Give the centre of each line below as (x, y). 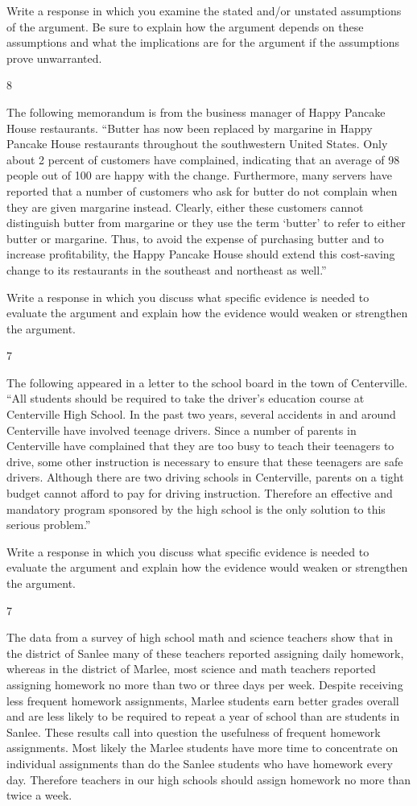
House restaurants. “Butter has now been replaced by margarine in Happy (190, 128)
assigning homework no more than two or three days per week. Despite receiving (205, 684)
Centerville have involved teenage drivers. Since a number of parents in (182, 430)
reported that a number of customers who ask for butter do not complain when (202, 190)
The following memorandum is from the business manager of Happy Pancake (196, 112)
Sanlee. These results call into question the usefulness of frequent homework (194, 732)
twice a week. (39, 795)
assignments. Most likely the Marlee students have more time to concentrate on (202, 748)
